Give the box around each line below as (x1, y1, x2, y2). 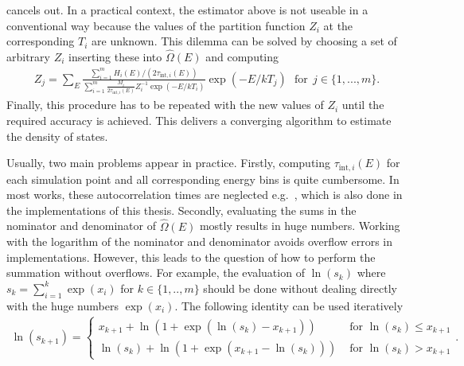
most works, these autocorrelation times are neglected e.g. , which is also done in (6, 186, 403, 203)
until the (341, 96, 384, 113)
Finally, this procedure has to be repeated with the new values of (6, 96, 324, 113)
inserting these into (68, 49, 162, 64)
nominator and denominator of (6, 217, 156, 234)
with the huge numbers (6, 297, 119, 313)
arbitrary (6, 49, 50, 64)
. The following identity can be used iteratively (174, 297, 404, 313)
